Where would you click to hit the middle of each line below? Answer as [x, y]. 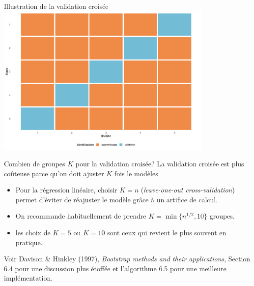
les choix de [33, 233]
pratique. [29, 242]
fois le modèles [136, 173]
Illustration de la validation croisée [56, 6]
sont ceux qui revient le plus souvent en [167, 233]
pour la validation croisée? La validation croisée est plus [160, 164]
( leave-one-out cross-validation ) [188, 190]
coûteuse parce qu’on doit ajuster [54, 173]
